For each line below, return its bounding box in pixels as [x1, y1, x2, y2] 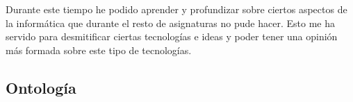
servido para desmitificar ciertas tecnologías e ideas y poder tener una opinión [6, 29, 338, 44]
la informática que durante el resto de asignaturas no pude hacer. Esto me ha [6, 15, 335, 30]
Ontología [6, 76, 76, 98]
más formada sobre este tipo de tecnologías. [6, 42, 192, 57]
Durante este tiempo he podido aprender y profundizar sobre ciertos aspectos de [6, 2, 347, 16]
